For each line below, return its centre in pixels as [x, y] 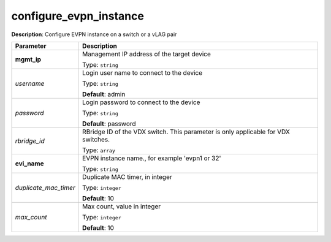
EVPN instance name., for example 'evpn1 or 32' [151, 158]
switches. [96, 139]
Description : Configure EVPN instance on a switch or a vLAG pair [94, 34]
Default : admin [104, 94]
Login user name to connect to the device [142, 72]
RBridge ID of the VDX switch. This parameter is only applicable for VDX [186, 132]
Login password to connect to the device [141, 102]
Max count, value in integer [121, 206]
